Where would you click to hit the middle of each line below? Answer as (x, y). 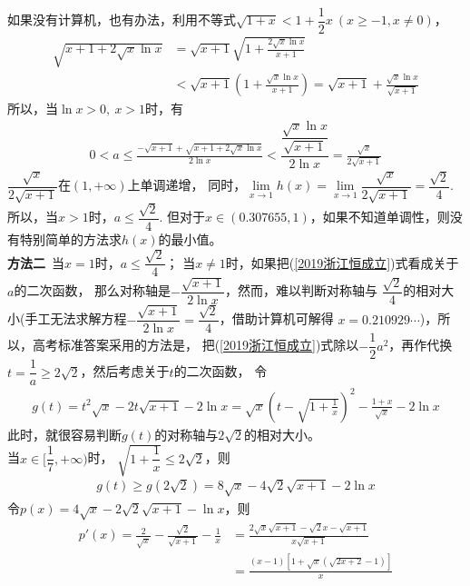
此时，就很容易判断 (64, 434)
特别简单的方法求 (70, 239)
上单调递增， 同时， (187, 185)
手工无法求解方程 (76, 318)
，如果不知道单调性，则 (380, 217)
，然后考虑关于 (125, 371)
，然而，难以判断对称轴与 (301, 290)
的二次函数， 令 (220, 371)
